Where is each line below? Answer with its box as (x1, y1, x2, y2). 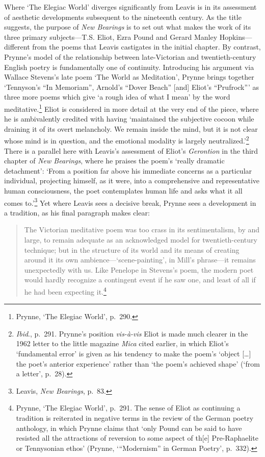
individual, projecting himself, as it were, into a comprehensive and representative (4, 175, 260, 186)
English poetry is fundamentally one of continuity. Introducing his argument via (4, 61, 254, 72)
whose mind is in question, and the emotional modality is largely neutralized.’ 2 (4, 134, 249, 146)
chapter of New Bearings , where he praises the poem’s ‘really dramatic (4, 155, 225, 166)
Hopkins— (219, 31, 252, 42)
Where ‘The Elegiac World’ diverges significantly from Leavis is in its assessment (4, 2, 257, 12)
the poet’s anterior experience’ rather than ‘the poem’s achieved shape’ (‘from (16, 358, 260, 369)
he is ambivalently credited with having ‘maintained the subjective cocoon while (4, 113, 254, 124)
